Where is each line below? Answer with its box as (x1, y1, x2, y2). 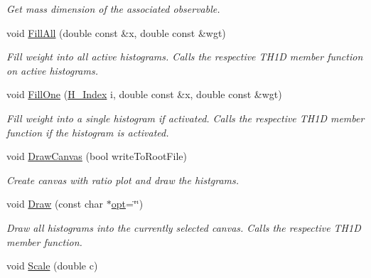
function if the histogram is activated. (6, 124, 169, 139)
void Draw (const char (6, 196, 104, 211)
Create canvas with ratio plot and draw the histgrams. (6, 172, 240, 187)
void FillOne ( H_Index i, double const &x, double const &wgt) (6, 87, 282, 102)
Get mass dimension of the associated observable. (6, 1, 220, 16)
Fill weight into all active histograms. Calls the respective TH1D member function (6, 49, 363, 64)
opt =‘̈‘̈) (111, 196, 144, 211)
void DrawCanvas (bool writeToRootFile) (6, 149, 187, 164)
